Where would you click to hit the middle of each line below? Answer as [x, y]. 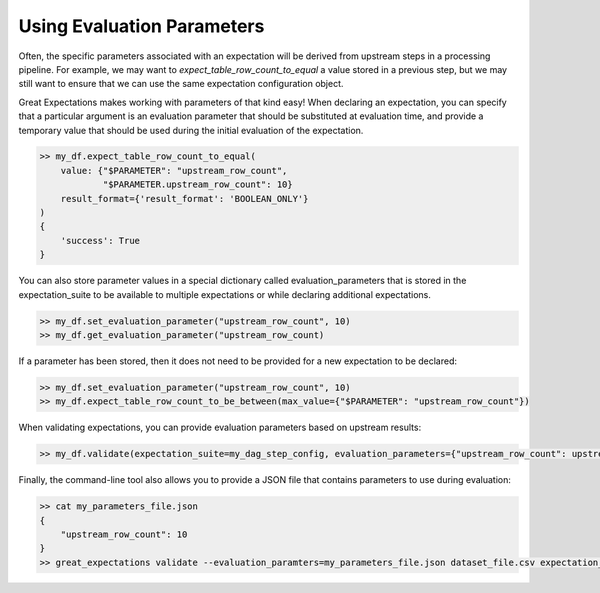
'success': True [100, 240]
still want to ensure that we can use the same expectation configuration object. [181, 84]
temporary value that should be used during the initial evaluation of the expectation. [191, 130]
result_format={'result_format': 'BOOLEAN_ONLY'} [184, 198]
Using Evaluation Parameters [141, 26]
